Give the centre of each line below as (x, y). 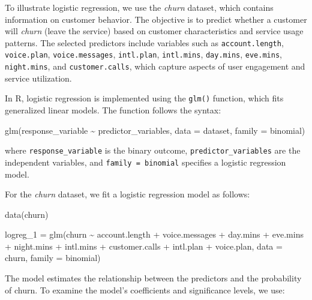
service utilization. (38, 78)
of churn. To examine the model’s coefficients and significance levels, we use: (145, 289)
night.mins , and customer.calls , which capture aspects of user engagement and (155, 66)
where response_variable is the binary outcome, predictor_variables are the (153, 150)
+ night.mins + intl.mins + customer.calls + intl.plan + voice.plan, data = (144, 246)
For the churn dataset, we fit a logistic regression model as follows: (127, 194)
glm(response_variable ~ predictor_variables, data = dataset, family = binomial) (155, 130)
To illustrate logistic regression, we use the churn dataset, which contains (139, 7)
